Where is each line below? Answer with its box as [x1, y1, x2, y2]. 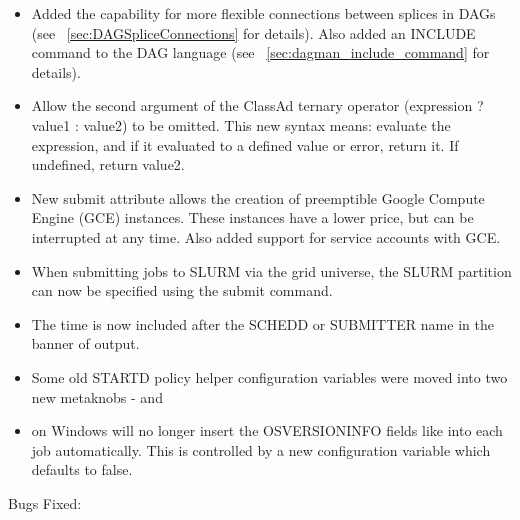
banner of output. [31, 333, 140, 354]
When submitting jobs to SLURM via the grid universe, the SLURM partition [31, 260, 512, 281]
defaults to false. [31, 459, 133, 480]
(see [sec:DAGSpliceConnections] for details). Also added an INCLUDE [31, 22, 476, 43]
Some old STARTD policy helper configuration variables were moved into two [31, 366, 508, 387]
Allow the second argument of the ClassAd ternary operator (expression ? [31, 95, 484, 116]
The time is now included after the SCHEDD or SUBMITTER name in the [31, 313, 494, 334]
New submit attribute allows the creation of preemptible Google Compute [31, 187, 485, 208]
